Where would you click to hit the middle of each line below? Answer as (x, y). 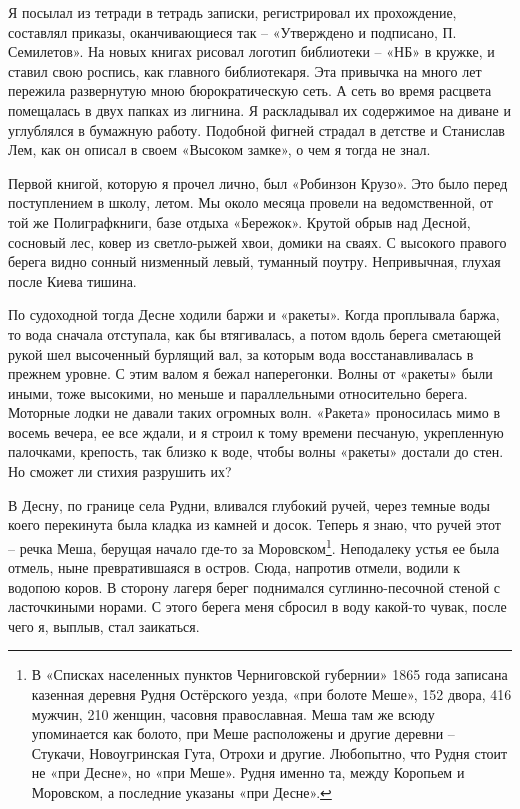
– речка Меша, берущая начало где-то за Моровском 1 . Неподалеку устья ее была (254, 546)
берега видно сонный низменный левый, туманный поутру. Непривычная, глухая (254, 261)
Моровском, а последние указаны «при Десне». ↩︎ (181, 792)
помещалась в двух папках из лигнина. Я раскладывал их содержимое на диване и (259, 109)
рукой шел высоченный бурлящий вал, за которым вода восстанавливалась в (241, 353)
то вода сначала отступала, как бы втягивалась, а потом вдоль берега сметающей (254, 333)
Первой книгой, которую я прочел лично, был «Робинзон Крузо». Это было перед (258, 182)
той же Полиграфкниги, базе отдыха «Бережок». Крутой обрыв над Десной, (239, 221)
